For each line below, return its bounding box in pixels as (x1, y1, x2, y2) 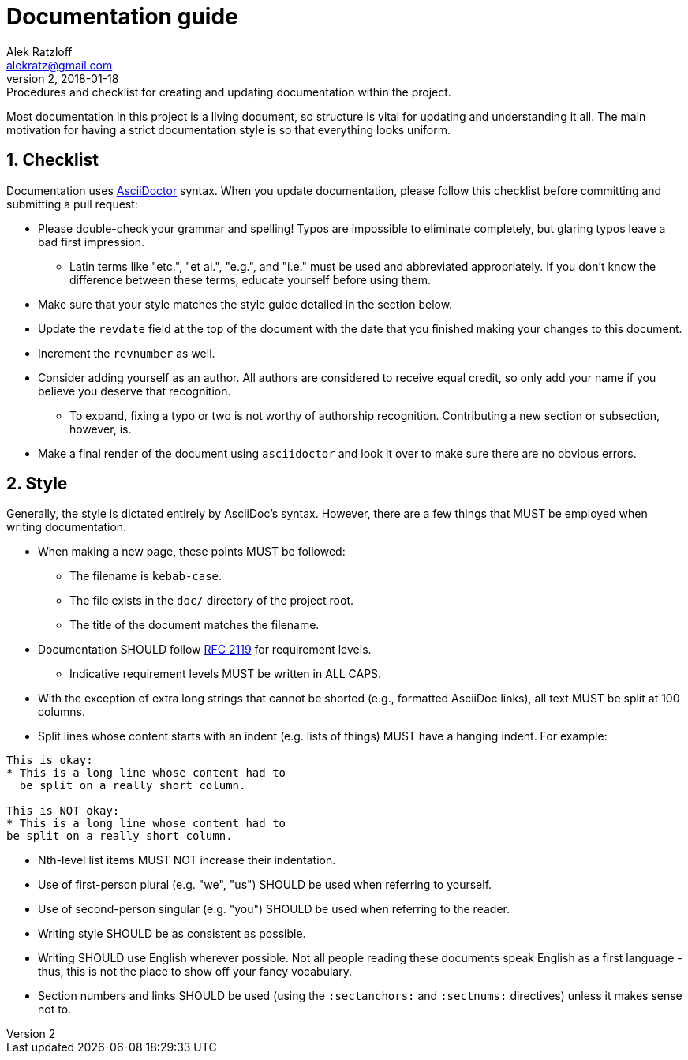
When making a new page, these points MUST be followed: (38, 545, 346, 559)
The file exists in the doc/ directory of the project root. (69, 594, 354, 608)
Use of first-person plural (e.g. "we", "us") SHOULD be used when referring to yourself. (38, 878, 492, 892)
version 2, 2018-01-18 (6, 71, 119, 85)
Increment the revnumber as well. (38, 346, 215, 360)
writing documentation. (6, 520, 127, 534)
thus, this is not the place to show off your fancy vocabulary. (38, 964, 352, 979)
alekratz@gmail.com (6, 58, 113, 72)
